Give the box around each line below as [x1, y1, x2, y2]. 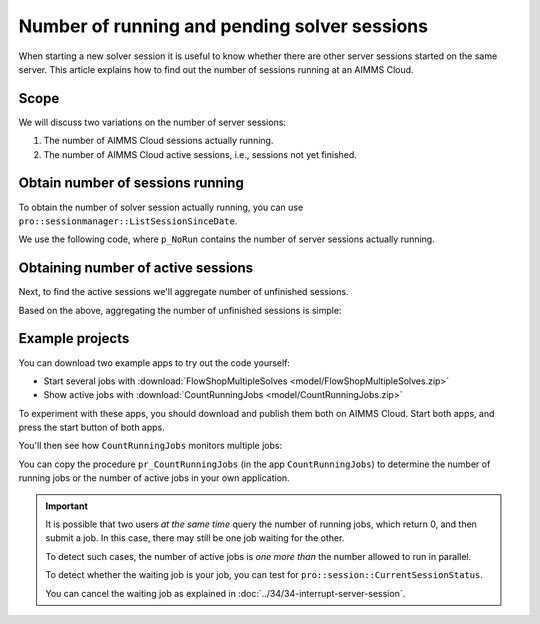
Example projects [18, 330, 130, 347]
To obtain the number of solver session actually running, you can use [18, 201, 304, 213]
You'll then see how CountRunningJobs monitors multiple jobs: [18, 440, 283, 452]
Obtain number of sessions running [18, 175, 244, 192]
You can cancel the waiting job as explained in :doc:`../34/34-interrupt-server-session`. [45, 587, 406, 599]
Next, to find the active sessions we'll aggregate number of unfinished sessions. [18, 286, 349, 298]
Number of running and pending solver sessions [18, 15, 429, 37]
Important [45, 500, 89, 512]
